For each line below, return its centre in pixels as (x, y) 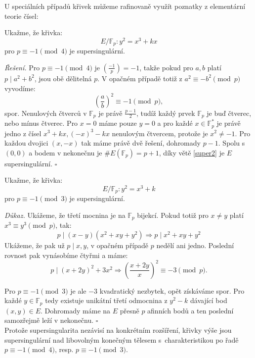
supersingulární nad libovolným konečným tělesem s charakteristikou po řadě (122, 339)
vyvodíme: (20, 88)
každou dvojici (26, 143)
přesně (129, 310)
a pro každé (175, 123)
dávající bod (209, 300)
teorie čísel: (21, 16)
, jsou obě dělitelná (63, 78)
